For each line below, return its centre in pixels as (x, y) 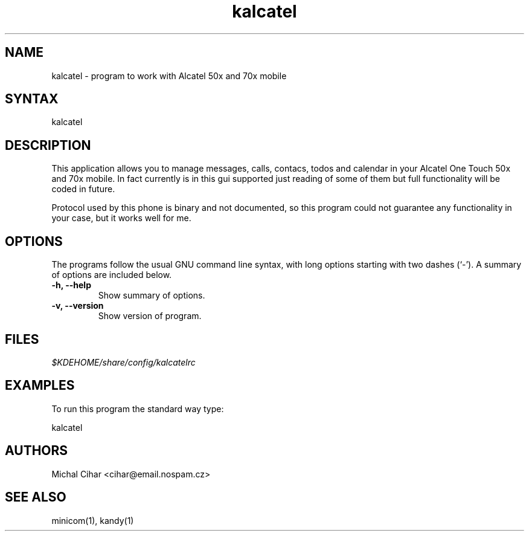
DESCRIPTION (48, 145)
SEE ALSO (36, 497)
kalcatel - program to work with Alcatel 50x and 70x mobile (169, 76)
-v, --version (78, 306)
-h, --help (71, 285)
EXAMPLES (40, 386)
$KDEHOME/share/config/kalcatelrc (123, 362)
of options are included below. (112, 275)
